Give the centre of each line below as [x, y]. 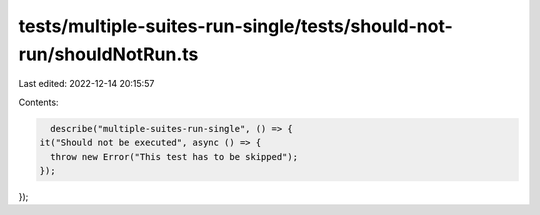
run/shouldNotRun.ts [108, 54]
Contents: [38, 102]
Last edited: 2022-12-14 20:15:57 [86, 84]
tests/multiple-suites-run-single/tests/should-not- [236, 26]
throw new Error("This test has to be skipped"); [174, 156]
